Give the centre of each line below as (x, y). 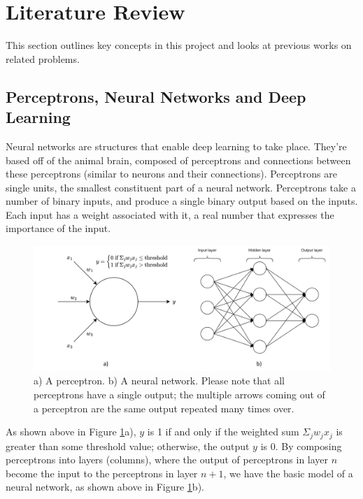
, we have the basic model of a (288, 473)
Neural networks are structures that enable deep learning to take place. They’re (176, 146)
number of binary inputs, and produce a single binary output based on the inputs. (182, 201)
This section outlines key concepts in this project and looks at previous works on (179, 45)
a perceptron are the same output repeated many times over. (164, 408)
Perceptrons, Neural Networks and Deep (156, 96)
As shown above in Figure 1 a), (71, 432)
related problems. (43, 58)
